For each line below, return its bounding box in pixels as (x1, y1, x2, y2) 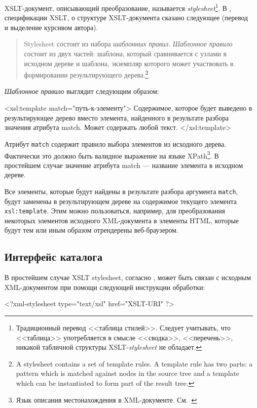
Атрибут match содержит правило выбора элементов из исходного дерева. (4, 138, 226, 149)
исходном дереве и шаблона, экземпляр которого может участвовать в (24, 58, 234, 68)
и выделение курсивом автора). (4, 22, 98, 32)
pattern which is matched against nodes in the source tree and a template (16, 368, 239, 378)
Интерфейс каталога (4, 249, 103, 264)
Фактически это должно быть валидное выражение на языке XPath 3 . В (4, 149, 219, 161)
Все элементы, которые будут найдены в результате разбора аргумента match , (4, 186, 238, 196)
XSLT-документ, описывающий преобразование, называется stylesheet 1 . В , (4, 1, 231, 13)
